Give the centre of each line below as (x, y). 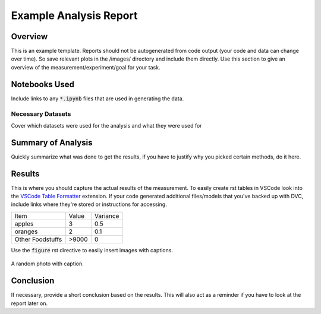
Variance (107, 215)
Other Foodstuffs (38, 239)
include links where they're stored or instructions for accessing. (89, 204)
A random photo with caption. (48, 264)
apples (24, 224)
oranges (26, 231)
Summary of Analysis (52, 142)
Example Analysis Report (74, 15)
